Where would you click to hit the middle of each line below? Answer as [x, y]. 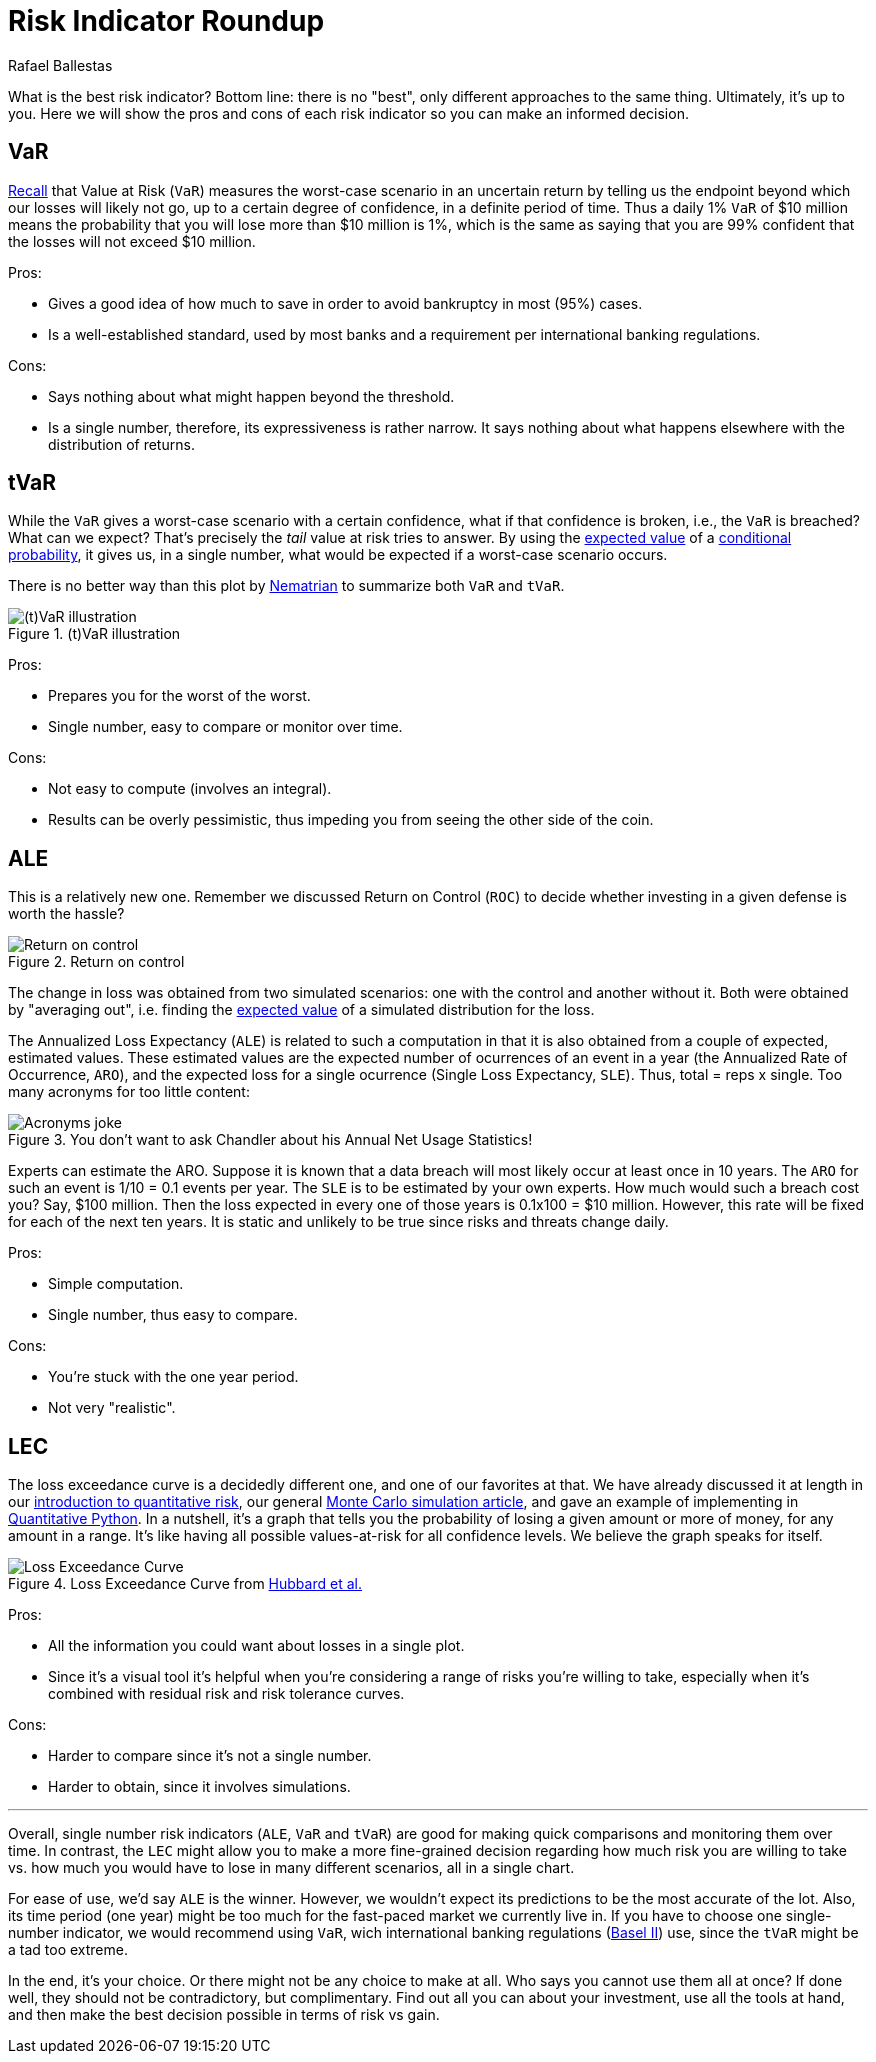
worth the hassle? [66, 914]
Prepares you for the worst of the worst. [179, 696]
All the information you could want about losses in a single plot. [256, 1646]
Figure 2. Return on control [96, 962]
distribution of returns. [121, 444]
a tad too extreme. [68, 1950]
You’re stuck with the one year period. [173, 1377]
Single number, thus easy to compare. [173, 1315]
